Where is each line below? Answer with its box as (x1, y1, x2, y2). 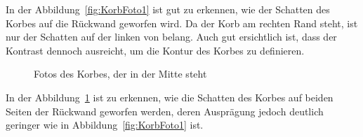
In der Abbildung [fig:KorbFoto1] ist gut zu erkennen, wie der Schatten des (6, 2, 330, 16)
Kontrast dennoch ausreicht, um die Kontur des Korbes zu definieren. (6, 43, 305, 57)
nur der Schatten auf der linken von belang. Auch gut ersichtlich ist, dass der (6, 29, 337, 44)
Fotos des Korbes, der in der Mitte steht (34, 66, 207, 81)
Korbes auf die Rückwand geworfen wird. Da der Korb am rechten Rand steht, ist (6, 15, 358, 30)
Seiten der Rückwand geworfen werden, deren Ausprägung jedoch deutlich (6, 103, 324, 118)
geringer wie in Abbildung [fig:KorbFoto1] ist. (6, 117, 204, 132)
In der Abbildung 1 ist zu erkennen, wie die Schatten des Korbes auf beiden (6, 89, 334, 104)
